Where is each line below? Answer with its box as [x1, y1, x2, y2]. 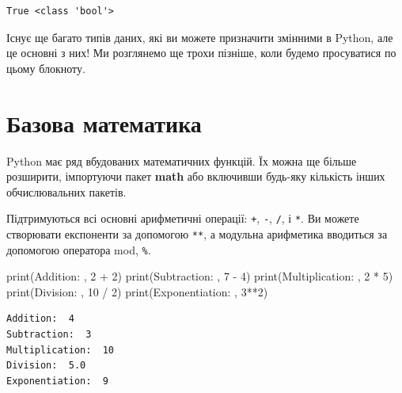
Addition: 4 [6, 313, 74, 325]
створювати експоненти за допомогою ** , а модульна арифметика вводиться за [6, 225, 388, 242]
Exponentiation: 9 [6, 375, 108, 387]
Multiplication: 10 [6, 344, 115, 356]
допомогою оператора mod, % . [6, 241, 151, 258]
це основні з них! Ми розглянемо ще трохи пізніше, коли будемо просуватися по [6, 44, 396, 61]
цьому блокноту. [6, 59, 85, 76]
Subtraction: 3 [6, 329, 92, 341]
